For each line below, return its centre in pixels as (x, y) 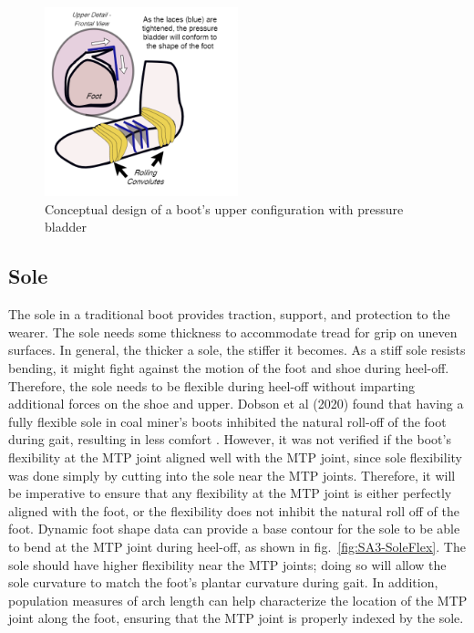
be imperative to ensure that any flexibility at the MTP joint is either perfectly (230, 493)
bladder (66, 227)
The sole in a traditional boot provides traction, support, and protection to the (229, 314)
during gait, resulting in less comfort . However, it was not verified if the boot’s (230, 439)
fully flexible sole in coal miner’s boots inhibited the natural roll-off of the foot (227, 421)
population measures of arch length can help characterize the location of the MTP (238, 600)
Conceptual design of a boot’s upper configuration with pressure (224, 208)
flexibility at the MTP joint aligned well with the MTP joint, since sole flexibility (235, 457)
